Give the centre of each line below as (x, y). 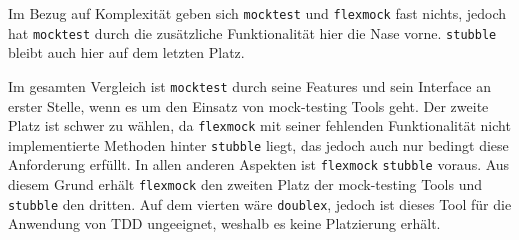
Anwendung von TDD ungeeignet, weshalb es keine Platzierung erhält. (224, 223)
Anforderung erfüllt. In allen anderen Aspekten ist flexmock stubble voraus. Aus (259, 164)
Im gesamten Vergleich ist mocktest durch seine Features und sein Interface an (250, 85)
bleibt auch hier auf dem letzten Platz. (126, 52)
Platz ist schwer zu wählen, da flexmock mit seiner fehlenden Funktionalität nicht (259, 125)
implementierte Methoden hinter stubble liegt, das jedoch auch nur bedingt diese (258, 144)
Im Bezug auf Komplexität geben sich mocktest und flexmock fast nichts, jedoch (257, 13)
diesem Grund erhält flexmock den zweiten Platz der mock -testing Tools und (245, 184)
